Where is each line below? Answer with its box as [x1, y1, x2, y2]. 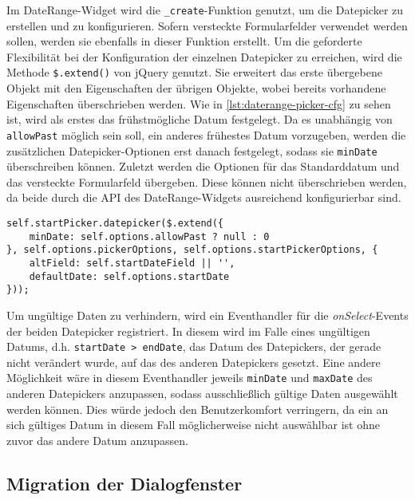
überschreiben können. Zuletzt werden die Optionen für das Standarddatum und [6, 158, 400, 175]
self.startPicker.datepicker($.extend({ [6, 217, 224, 229]
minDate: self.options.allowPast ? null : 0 [29, 230, 270, 242]
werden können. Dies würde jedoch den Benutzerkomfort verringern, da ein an [6, 400, 389, 417]
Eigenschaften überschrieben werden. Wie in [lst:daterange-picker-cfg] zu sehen [6, 95, 391, 112]
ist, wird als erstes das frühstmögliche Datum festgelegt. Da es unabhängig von [6, 111, 393, 128]
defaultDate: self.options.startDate [29, 270, 230, 282]
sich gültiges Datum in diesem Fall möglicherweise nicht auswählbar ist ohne [6, 416, 380, 433]
